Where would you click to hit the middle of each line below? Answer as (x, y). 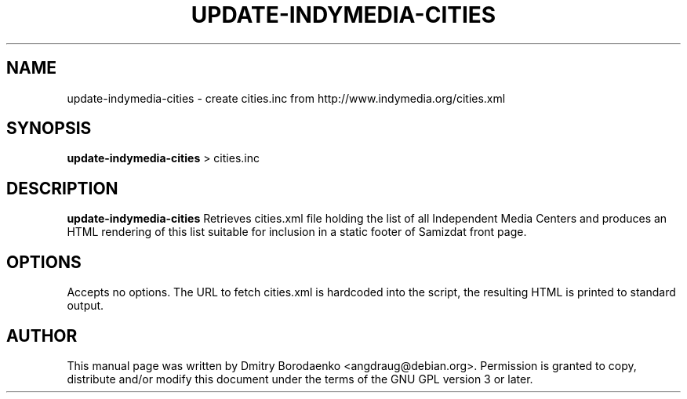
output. (85, 306)
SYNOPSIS (49, 129)
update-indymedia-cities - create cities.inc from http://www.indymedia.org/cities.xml (286, 98)
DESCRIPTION (62, 188)
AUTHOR (42, 336)
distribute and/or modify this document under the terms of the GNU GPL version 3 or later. (300, 379)
